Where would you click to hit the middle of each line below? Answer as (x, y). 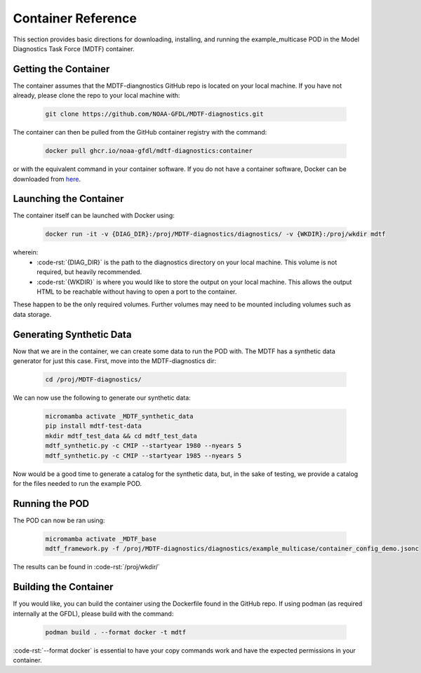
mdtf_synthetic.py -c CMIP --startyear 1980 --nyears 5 (143, 446)
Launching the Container (68, 199)
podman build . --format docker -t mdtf (115, 632)
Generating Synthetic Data (72, 334)
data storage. (32, 314)
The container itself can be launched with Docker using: (94, 216)
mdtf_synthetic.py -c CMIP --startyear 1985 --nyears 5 (143, 455)
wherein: (26, 252)
